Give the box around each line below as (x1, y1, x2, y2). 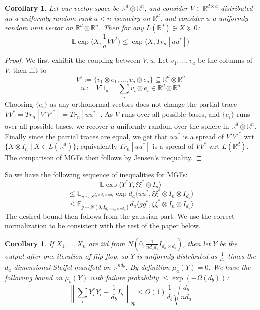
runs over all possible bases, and (121, 109, 220, 119)
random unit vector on (5, 22, 73, 33)
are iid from (88, 238, 125, 248)
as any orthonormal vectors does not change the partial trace (50, 98, 237, 109)
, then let (183, 238, 211, 248)
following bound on (5, 272, 63, 282)
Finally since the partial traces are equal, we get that (5, 131, 168, 141)
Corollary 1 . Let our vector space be (5, 3, 119, 13)
